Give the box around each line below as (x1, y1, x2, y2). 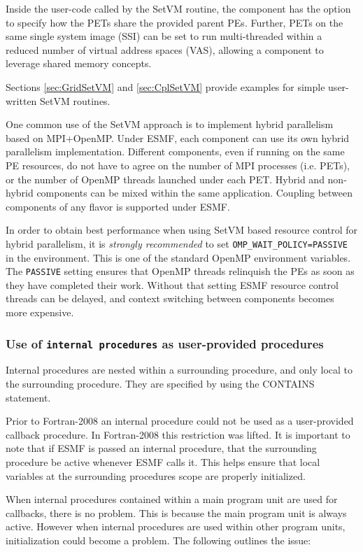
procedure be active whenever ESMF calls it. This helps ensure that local (6, 454, 320, 469)
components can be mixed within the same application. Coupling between (36, 185, 353, 200)
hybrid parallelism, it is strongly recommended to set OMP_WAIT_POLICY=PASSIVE (6, 236, 348, 250)
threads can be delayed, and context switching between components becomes (6, 291, 334, 306)
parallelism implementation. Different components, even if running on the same (6, 144, 345, 159)
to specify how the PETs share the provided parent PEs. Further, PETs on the (6, 15, 343, 29)
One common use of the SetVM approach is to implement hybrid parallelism (6, 117, 334, 132)
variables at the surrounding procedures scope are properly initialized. (6, 468, 306, 483)
